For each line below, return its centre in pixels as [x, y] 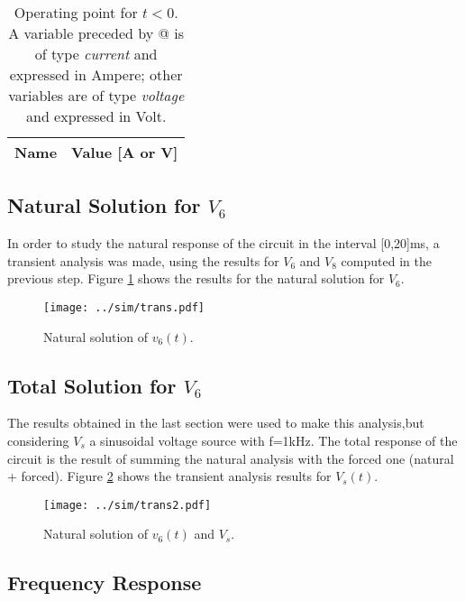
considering [38, 441]
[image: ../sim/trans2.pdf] [128, 505]
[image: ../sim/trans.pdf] [124, 307]
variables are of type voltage [96, 95]
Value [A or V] [125, 152]
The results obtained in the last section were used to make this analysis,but [216, 423]
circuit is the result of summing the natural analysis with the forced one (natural [231, 458]
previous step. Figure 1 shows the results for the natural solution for [196, 278]
